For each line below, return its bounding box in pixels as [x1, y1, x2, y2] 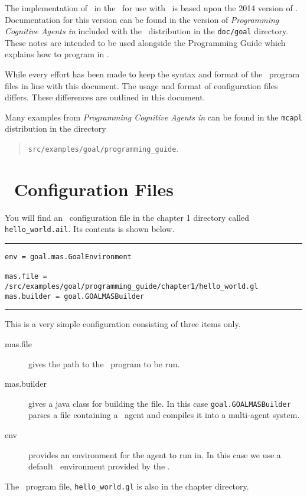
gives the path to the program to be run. [28, 357, 180, 370]
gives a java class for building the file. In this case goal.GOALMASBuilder [28, 397, 291, 409]
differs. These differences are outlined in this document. [5, 91, 205, 103]
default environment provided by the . [28, 460, 170, 472]
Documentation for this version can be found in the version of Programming [5, 13, 279, 25]
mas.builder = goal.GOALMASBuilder [5, 292, 145, 301]
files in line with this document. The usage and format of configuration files [5, 79, 278, 92]
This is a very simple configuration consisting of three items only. [5, 318, 241, 330]
